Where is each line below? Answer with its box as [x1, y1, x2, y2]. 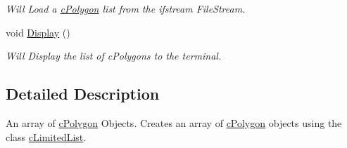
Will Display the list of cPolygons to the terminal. [6, 48, 222, 63]
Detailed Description [6, 83, 160, 105]
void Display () [6, 25, 70, 39]
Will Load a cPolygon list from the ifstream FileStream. [6, 1, 246, 15]
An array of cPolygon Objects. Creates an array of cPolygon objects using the [6, 115, 342, 130]
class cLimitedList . [6, 129, 87, 144]
